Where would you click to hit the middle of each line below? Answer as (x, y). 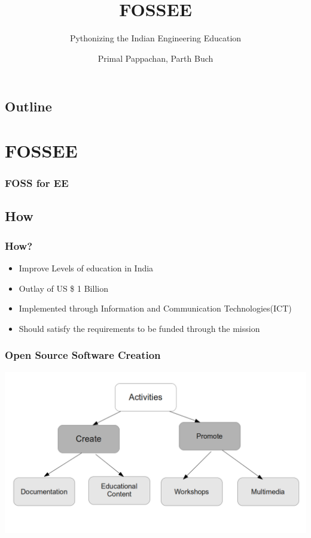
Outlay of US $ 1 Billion (63, 288)
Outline (28, 106)
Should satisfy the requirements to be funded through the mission (139, 328)
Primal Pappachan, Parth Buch (155, 58)
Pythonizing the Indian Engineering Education (155, 38)
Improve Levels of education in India (86, 268)
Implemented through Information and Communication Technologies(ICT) (155, 308)
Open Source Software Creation (83, 355)
